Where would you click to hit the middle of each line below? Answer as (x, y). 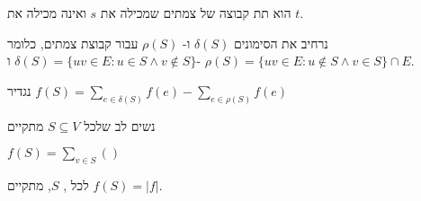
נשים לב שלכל (120, 125)
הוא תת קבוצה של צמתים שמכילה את (196, 13)
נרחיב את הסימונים (281, 43)
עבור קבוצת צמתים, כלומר (73, 43)
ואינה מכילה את (47, 13)
